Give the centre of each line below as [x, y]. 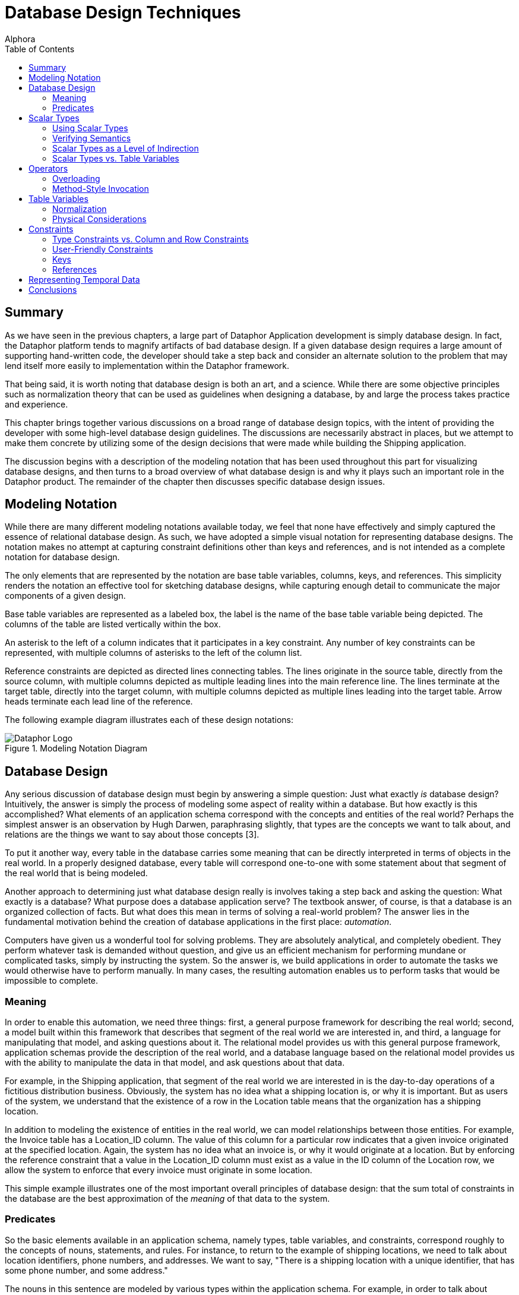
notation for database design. [62, 557]
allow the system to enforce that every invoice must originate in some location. [159, 1170]
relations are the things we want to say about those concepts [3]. [132, 835]
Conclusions [53, 289]
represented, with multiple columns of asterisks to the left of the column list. [154, 653]
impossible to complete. [52, 981]
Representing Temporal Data [84, 279]
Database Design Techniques [123, 12]
